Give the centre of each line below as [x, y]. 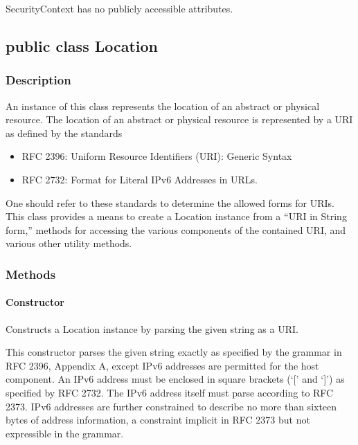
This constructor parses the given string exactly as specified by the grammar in [174, 352]
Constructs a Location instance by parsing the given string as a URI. [152, 328]
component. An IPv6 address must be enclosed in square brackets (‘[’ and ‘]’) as [175, 379]
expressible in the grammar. [65, 433]
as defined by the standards [64, 133]
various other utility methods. [69, 243]
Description [38, 80]
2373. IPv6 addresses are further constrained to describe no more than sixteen [171, 406]
